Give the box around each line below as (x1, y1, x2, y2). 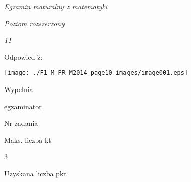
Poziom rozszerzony (4, 18, 65, 28)
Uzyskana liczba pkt (4, 168, 67, 178)
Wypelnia (4, 84, 33, 95)
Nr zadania (4, 118, 38, 128)
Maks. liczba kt (4, 134, 51, 145)
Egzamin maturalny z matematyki (4, 1, 108, 11)
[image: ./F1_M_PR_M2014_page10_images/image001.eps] (4, 69, 188, 77)
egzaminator (4, 101, 42, 111)
